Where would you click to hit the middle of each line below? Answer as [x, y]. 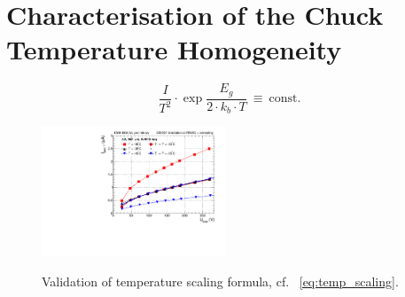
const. [285, 99]
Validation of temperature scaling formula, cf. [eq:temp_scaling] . [220, 281]
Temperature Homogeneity [174, 49]
